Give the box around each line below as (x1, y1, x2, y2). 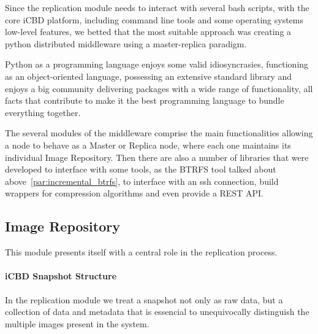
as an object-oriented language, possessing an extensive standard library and (5, 69, 292, 82)
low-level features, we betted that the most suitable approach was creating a (5, 25, 292, 38)
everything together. (5, 106, 81, 118)
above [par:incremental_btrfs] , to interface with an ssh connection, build (5, 174, 279, 187)
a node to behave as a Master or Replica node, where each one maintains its (5, 138, 291, 151)
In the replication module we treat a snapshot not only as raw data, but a (5, 293, 283, 306)
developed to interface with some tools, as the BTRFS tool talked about (5, 163, 276, 176)
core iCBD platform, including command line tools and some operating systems (5, 13, 303, 26)
